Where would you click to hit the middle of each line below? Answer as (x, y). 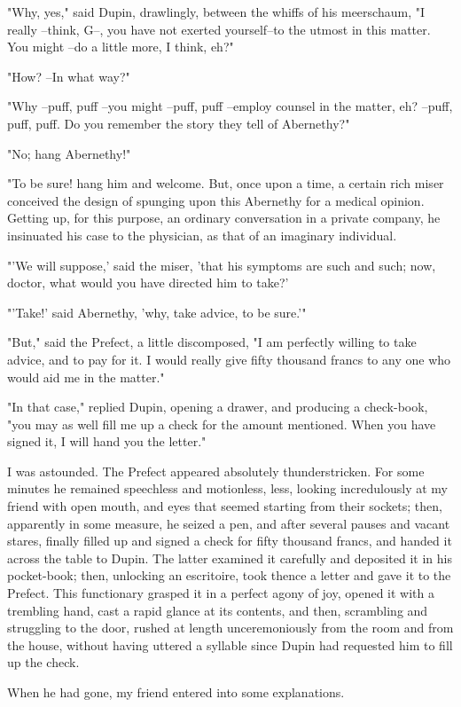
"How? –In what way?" (69, 76)
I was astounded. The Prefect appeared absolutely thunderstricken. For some (216, 471)
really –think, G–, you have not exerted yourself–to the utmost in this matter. (219, 29)
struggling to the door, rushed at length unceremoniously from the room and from (230, 628)
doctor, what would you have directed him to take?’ (148, 283)
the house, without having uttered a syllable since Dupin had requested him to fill (230, 644)
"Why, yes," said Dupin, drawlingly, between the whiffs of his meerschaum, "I (216, 12)
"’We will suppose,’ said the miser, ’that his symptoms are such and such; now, (222, 265)
